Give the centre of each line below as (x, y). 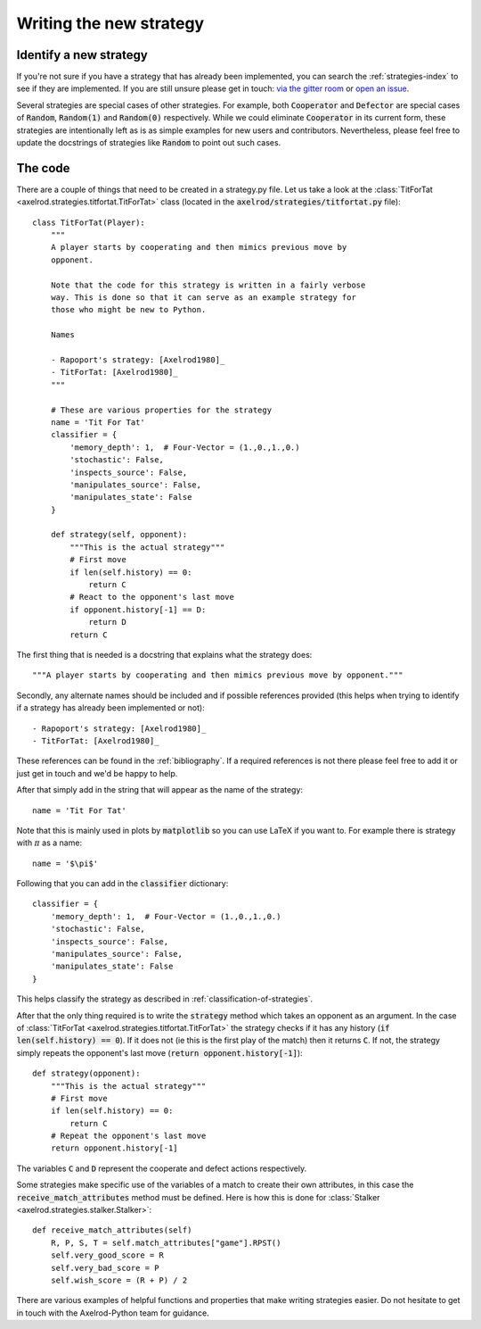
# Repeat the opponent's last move (128, 1136)
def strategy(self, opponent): (119, 535)
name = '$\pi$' (65, 863)
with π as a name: (49, 843)
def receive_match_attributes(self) (112, 1230)
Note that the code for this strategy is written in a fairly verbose (208, 285)
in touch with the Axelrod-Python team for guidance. (113, 1313)
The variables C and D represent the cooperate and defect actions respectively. (162, 1168)
